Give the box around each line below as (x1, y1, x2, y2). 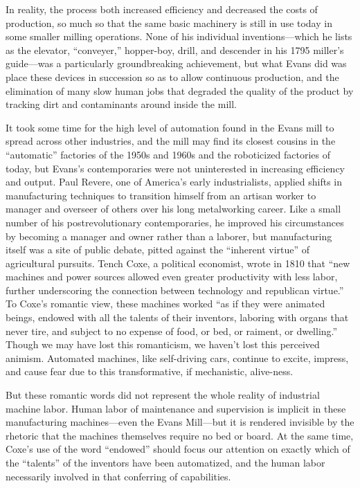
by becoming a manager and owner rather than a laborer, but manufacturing (6, 228, 332, 243)
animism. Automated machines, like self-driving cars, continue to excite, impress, (6, 350, 349, 365)
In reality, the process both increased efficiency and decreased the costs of (6, 2, 318, 16)
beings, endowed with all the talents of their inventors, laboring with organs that (6, 310, 349, 325)
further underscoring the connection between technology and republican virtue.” (6, 282, 344, 297)
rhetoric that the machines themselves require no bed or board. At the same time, (6, 428, 354, 442)
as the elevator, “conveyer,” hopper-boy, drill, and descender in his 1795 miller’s (6, 42, 344, 57)
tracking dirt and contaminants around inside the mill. (6, 97, 237, 111)
